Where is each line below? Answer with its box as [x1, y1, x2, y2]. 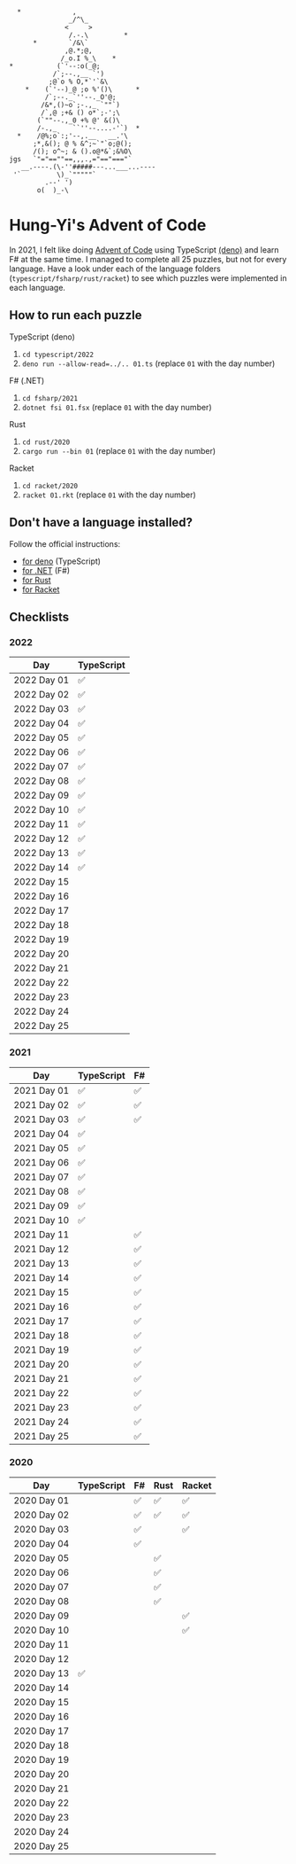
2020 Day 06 [13, 1566, 70, 1579]
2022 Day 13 [13, 846, 70, 859]
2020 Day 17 [13, 1724, 70, 1736]
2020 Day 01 [13, 1494, 70, 1506]
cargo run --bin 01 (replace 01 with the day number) [21, 445, 216, 456]
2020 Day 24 [13, 1825, 70, 1837]
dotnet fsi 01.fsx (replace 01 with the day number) [21, 402, 212, 412]
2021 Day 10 [13, 1213, 70, 1226]
